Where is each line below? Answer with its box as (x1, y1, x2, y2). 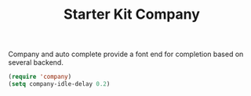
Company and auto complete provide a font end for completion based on (8, 49, 244, 59)
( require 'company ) (8, 73, 72, 81)
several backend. (8, 58, 64, 67)
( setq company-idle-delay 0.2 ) (8, 80, 111, 88)
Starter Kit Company (64, 5, 200, 23)
